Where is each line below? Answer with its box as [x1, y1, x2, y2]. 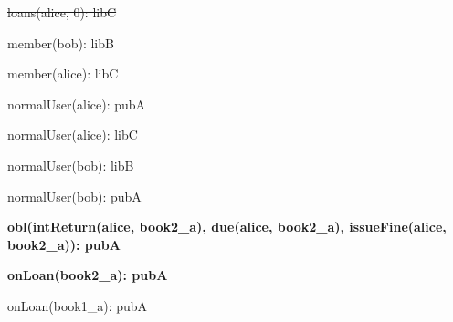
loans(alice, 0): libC [7, 3, 117, 21]
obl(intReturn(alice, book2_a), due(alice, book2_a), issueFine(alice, [7, 217, 447, 236]
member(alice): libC [7, 64, 119, 83]
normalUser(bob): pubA [7, 186, 142, 205]
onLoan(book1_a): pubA [7, 296, 148, 315]
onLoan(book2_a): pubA [7, 265, 168, 285]
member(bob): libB [7, 33, 114, 52]
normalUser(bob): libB [7, 155, 134, 174]
